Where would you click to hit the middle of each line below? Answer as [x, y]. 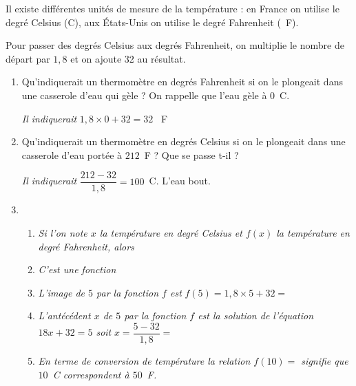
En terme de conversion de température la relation [144, 361]
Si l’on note [63, 233]
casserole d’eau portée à [72, 154]
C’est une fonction [77, 269]
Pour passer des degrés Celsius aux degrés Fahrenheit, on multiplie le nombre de [175, 45]
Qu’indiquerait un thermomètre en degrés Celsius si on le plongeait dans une [184, 141]
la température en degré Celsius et [171, 233]
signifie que [325, 361]
